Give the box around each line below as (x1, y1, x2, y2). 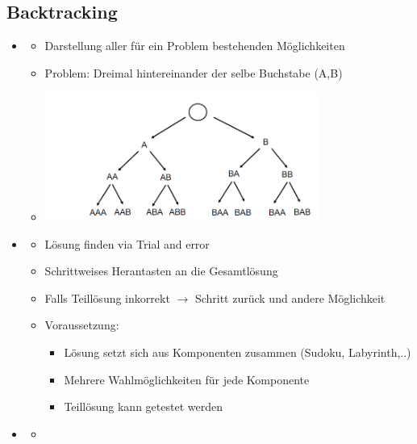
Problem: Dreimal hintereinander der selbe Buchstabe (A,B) (44, 64, 343, 81)
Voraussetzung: (44, 316, 119, 333)
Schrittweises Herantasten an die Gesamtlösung (44, 262, 278, 279)
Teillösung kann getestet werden (64, 398, 223, 415)
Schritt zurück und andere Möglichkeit (194, 289, 386, 306)
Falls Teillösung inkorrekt (44, 289, 170, 306)
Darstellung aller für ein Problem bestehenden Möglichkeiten (44, 37, 345, 54)
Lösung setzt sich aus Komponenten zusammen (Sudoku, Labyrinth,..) (64, 343, 411, 360)
